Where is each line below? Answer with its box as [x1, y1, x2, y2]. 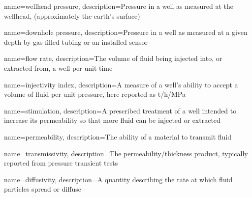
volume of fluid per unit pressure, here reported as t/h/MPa [4, 89, 186, 99]
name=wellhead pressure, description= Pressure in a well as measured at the [4, 1, 234, 11]
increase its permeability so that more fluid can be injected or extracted [4, 115, 220, 125]
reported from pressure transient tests [4, 158, 118, 168]
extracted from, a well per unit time [4, 62, 113, 73]
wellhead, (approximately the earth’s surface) [4, 10, 140, 21]
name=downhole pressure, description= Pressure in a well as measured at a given [4, 27, 248, 37]
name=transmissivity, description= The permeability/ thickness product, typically [4, 148, 248, 158]
